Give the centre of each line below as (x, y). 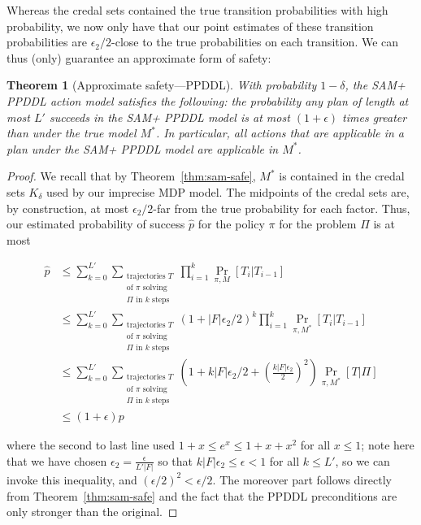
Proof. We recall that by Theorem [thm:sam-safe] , (131, 176)
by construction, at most (68, 208)
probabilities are (47, 42)
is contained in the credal (342, 176)
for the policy (231, 224)
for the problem (318, 224)
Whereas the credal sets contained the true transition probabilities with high (197, 10)
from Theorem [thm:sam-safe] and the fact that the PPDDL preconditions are (202, 495)
